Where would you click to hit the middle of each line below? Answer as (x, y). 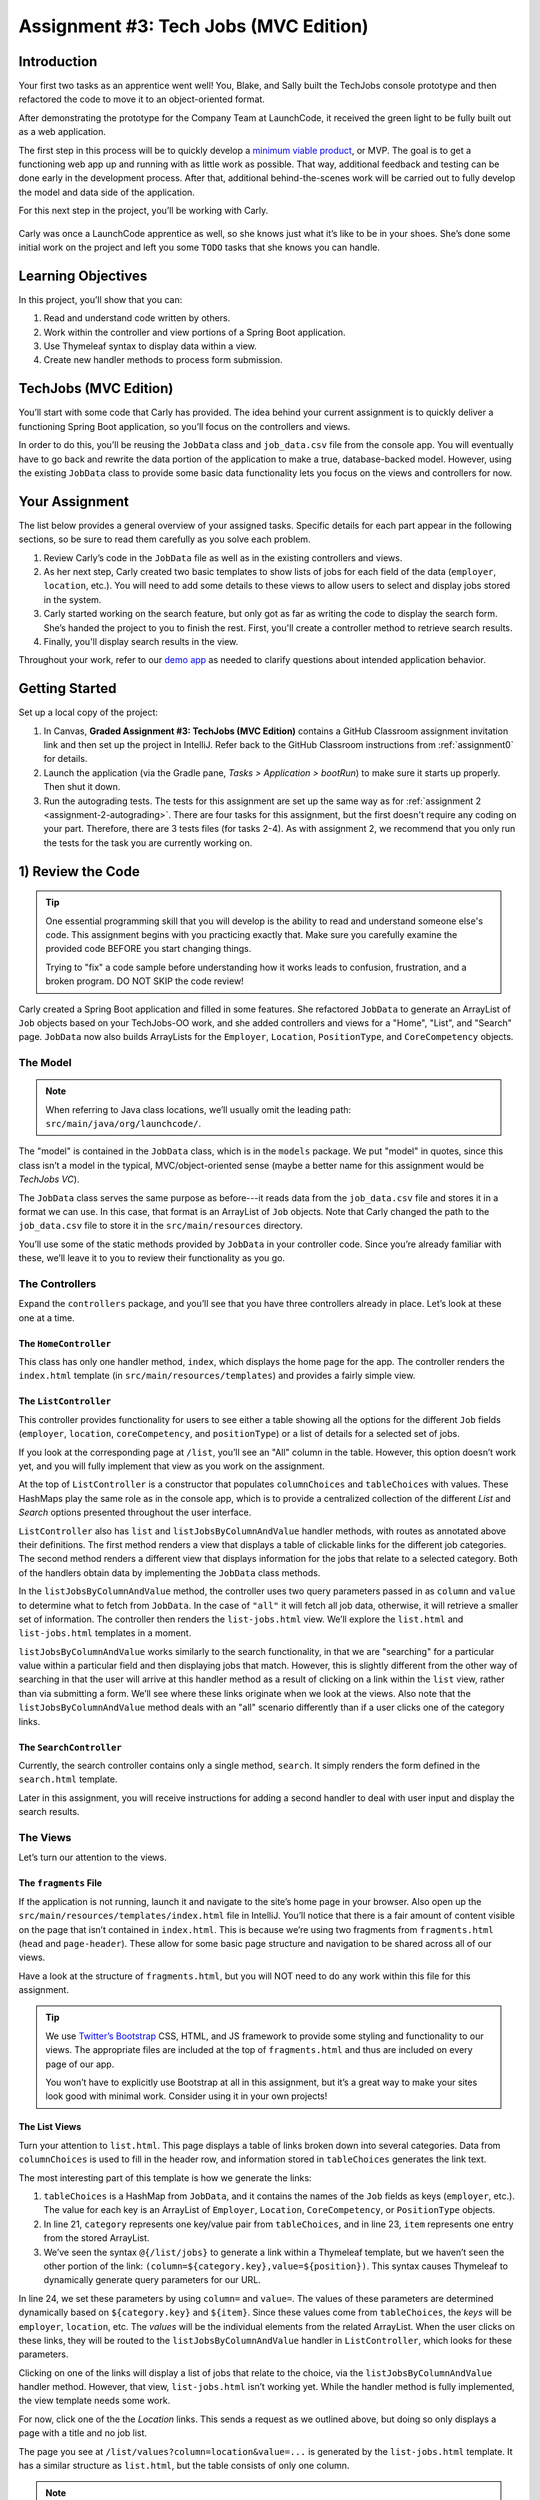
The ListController (65, 1401)
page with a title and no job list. (83, 2433)
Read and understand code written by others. (137, 318)
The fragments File (60, 1883)
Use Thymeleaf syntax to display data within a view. (150, 346)
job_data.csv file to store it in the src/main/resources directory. (161, 1226)
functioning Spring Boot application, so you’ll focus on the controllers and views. (184, 426)
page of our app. (80, 2064)
